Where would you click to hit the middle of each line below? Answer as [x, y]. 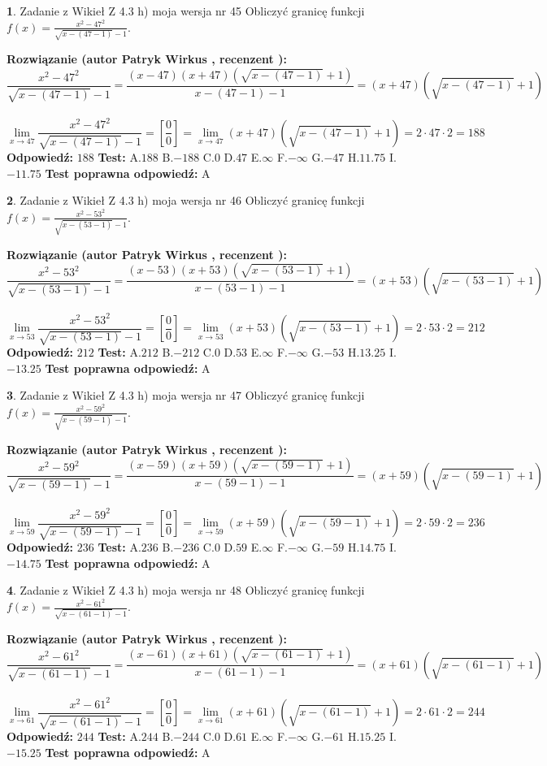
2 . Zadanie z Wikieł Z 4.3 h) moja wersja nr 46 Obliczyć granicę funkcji [186, 200]
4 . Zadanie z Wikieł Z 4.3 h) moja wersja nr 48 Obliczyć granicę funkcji [186, 590]
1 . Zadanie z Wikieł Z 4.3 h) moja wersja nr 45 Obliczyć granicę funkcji [186, 11]
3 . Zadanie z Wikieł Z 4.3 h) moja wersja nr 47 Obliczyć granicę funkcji [186, 395]
